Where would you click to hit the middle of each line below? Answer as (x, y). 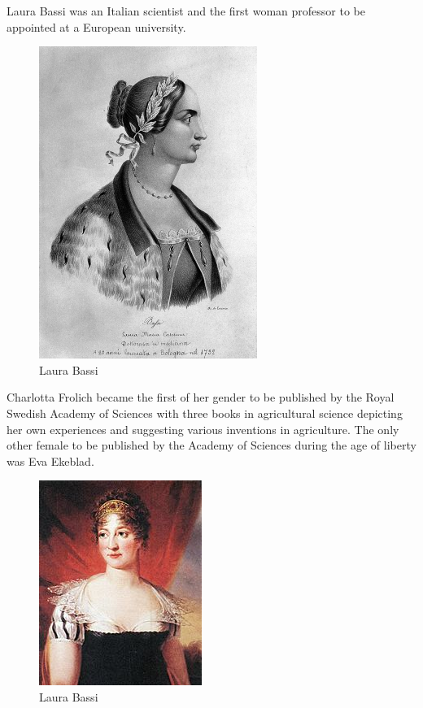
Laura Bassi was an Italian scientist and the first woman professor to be (186, 11)
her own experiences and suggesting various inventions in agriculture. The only (203, 429)
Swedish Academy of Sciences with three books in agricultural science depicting (205, 413)
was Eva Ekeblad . (50, 460)
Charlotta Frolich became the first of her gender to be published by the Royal (201, 397)
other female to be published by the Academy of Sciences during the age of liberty (211, 445)
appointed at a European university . (96, 26)
